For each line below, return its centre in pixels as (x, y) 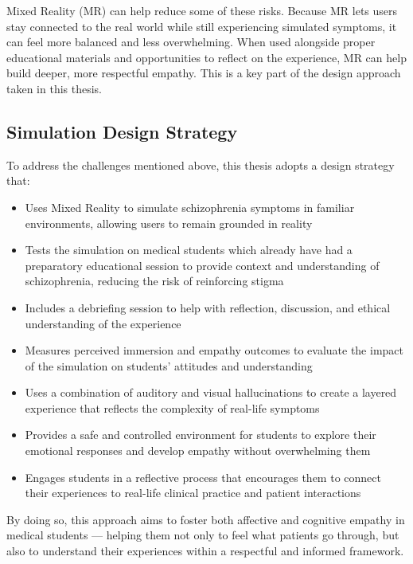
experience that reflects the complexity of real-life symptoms (172, 407)
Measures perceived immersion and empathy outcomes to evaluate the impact (214, 350)
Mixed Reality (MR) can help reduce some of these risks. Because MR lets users (202, 10)
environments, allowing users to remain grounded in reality (169, 223)
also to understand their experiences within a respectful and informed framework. (205, 551)
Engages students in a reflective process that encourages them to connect (203, 477)
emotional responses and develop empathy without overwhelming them (198, 450)
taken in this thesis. (55, 88)
